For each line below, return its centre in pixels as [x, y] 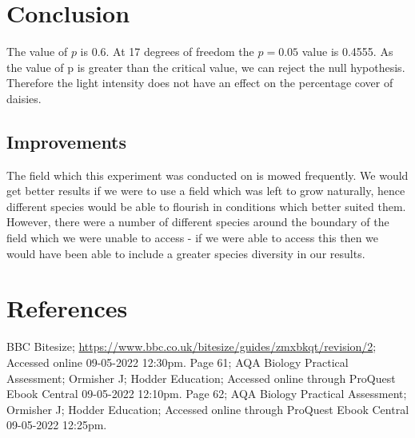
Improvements [67, 141]
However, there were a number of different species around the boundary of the [198, 222]
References [67, 308]
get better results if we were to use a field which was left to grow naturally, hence [206, 191]
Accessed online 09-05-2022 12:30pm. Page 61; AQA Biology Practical [178, 362]
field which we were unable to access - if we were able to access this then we [193, 238]
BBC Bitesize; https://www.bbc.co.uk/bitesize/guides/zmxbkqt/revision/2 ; [192, 346]
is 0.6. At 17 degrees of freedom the [167, 52]
